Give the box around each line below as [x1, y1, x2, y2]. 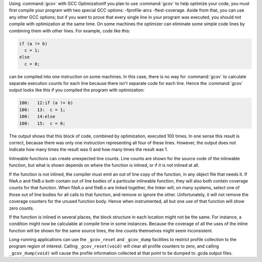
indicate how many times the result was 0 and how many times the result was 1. [9, 147, 168, 152]
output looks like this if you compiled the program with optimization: [9, 87, 145, 93]
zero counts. [9, 205, 34, 211]
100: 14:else [19, 114, 55, 119]
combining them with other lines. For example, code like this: [9, 28, 131, 33]
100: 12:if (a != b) [19, 100, 73, 106]
